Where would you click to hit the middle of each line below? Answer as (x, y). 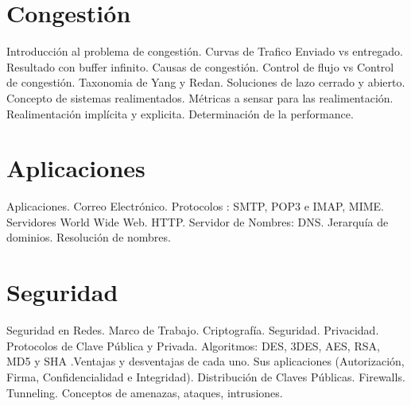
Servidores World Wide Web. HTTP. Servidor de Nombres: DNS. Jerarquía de (198, 221)
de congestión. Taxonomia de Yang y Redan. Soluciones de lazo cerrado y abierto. (206, 82)
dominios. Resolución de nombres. (89, 237)
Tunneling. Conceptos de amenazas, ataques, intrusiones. (145, 392)
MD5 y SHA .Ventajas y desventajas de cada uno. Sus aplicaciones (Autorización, (205, 361)
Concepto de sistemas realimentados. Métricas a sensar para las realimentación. (200, 97)
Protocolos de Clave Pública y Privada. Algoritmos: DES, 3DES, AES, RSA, (193, 345)
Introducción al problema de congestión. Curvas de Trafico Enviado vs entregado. (205, 51)
